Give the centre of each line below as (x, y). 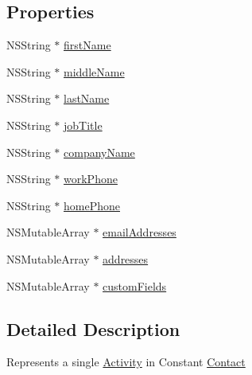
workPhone (91, 179)
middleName (94, 71)
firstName (87, 45)
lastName (87, 98)
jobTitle (83, 125)
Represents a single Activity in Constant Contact (126, 362)
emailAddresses (140, 232)
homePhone (92, 205)
